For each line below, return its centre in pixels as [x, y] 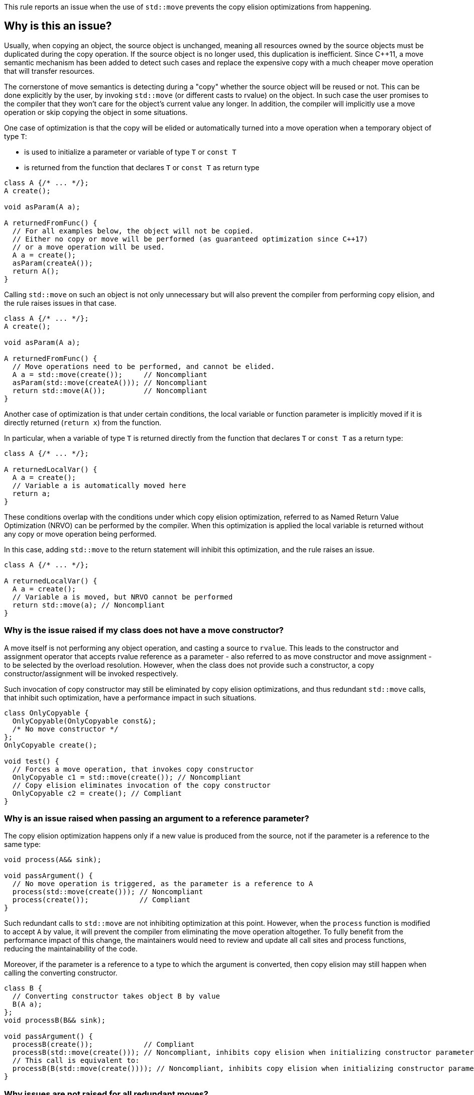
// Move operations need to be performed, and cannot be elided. [144, 366]
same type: [23, 844]
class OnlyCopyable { [46, 713]
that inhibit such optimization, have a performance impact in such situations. [130, 697]
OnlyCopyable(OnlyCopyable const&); [84, 721]
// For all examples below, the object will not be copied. [133, 231]
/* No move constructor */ [65, 729]
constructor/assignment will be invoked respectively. [91, 673]
